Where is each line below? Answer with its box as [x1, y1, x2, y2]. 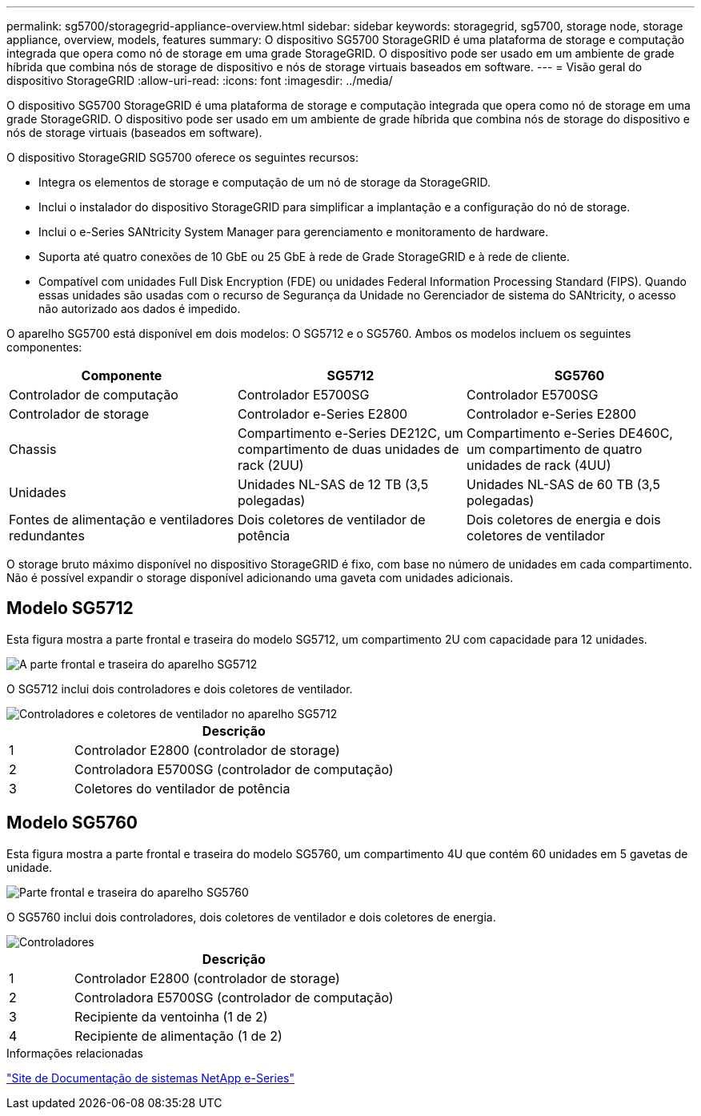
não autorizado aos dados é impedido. [38, 302, 241, 315]
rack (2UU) [237, 457, 304, 473]
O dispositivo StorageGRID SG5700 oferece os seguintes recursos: [6, 151, 359, 164]
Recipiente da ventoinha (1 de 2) [74, 1008, 268, 1025]
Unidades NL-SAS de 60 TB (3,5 [466, 476, 660, 492]
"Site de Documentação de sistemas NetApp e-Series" [6, 1070, 294, 1085]
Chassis [9, 441, 57, 457]
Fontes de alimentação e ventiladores [9, 512, 234, 528]
